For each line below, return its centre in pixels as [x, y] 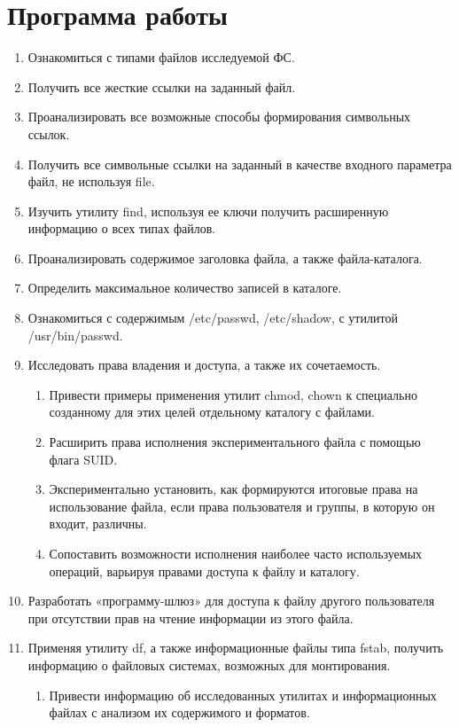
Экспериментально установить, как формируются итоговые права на [233, 489]
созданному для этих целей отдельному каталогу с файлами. [212, 412]
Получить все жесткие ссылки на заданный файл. [162, 86]
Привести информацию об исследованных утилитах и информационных [243, 695]
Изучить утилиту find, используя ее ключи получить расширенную [208, 211]
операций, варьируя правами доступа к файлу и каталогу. [204, 571]
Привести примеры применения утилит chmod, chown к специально [233, 394]
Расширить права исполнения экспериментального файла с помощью [235, 442]
